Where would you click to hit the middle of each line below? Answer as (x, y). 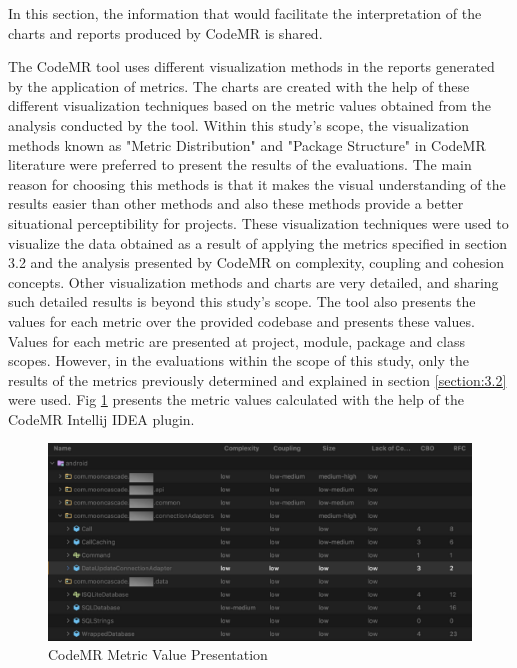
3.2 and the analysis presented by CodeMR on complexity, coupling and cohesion (256, 262)
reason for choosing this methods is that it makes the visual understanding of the (257, 183)
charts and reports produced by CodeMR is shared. (165, 32)
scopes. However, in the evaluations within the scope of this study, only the (238, 360)
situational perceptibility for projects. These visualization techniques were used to (258, 222)
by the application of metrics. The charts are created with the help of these (239, 85)
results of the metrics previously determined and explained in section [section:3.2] (257, 379)
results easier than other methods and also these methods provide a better (236, 203)
